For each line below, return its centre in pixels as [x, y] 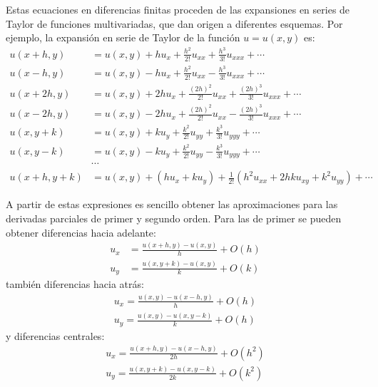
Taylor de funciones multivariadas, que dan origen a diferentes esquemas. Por [174, 23]
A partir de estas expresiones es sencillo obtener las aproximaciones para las [172, 204]
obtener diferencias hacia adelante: [81, 232]
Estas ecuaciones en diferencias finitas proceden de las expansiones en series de [178, 9]
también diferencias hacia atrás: [75, 284]
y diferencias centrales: [55, 335]
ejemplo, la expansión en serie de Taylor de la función [123, 37]
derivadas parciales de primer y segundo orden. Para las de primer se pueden [174, 218]
